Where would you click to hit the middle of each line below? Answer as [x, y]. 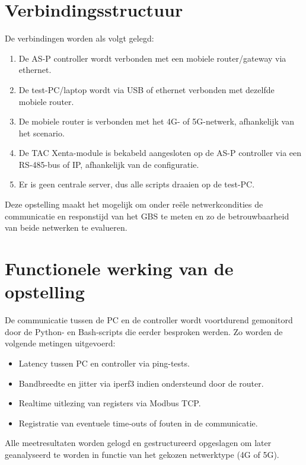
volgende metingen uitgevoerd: [60, 343]
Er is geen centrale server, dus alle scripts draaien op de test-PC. [137, 184]
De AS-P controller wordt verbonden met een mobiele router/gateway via [152, 58]
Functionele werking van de [119, 268]
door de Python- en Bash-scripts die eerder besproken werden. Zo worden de [144, 331]
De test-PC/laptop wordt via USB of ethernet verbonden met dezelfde [146, 89]
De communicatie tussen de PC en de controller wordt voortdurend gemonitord [149, 320]
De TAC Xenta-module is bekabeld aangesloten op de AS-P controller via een [160, 153]
